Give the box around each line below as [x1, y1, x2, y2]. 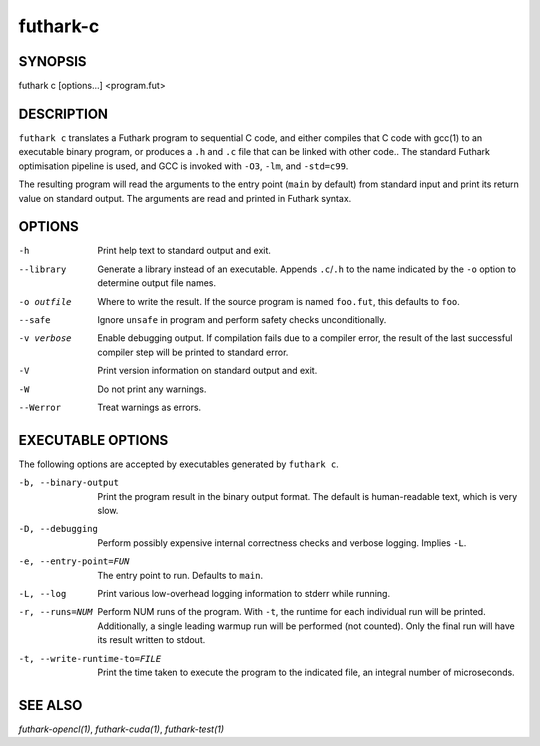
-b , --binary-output [18, 477, 120, 489]
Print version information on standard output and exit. [97, 365, 318, 377]
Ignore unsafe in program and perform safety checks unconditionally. [97, 314, 387, 325]
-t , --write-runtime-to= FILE [18, 653, 162, 664]
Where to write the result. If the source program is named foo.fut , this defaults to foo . [97, 295, 460, 307]
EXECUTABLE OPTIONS [18, 431, 169, 449]
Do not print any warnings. [97, 383, 207, 395]
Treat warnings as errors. [97, 401, 202, 413]
